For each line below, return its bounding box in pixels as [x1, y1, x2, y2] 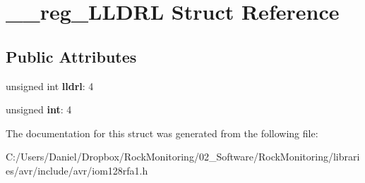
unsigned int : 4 [6, 102, 72, 117]
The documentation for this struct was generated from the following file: [6, 125, 318, 140]
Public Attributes [6, 45, 137, 67]
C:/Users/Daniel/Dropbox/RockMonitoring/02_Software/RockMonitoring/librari [6, 149, 360, 164]
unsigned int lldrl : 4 [6, 78, 94, 93]
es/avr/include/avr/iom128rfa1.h [6, 163, 148, 177]
